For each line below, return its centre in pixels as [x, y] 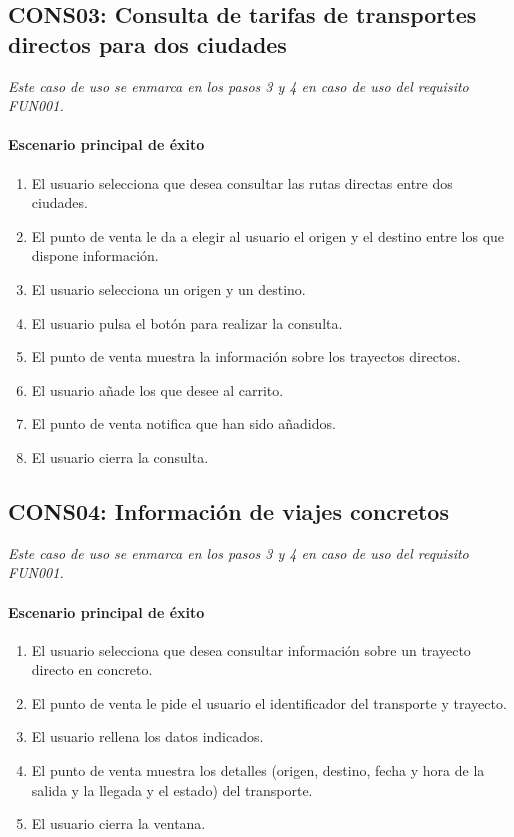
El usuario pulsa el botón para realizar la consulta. [187, 322]
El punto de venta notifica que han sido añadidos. [183, 423]
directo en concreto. [92, 669]
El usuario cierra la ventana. [118, 823]
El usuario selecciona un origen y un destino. [168, 288]
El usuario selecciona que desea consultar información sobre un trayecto [251, 649]
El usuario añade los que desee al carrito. [157, 389]
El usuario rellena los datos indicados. [147, 736]
